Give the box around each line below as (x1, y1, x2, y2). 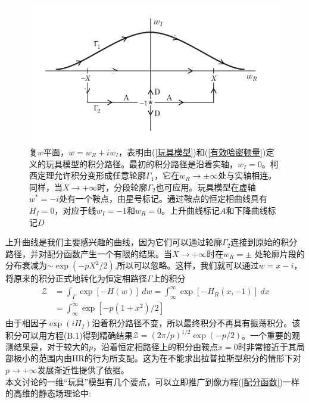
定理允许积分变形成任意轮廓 (37, 169, 146, 182)
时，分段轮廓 (97, 180, 148, 193)
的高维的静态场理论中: (5, 387, 91, 399)
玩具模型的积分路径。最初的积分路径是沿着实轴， (45, 157, 238, 170)
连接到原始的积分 (230, 236, 298, 248)
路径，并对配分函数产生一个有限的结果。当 (5, 247, 172, 260)
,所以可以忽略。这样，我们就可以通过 (114, 259, 259, 271)
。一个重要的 (242, 329, 292, 341)
